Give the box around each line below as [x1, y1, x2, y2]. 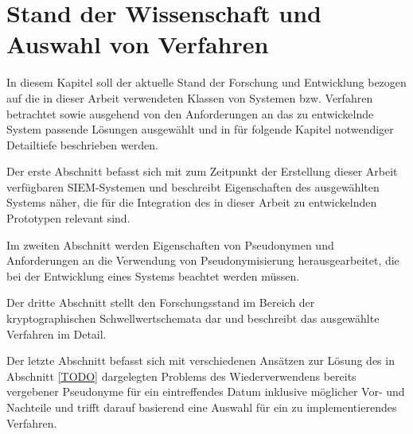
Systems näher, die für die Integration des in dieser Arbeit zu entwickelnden [6, 194, 377, 211]
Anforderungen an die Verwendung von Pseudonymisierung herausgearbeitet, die [6, 252, 399, 269]
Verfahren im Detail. [6, 325, 107, 342]
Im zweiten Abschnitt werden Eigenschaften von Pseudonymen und [6, 236, 334, 253]
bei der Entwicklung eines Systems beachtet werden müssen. [6, 267, 300, 284]
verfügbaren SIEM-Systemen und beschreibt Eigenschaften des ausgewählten [6, 178, 380, 195]
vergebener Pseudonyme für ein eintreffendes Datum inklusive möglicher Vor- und [6, 383, 405, 400]
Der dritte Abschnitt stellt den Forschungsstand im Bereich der [6, 294, 315, 311]
